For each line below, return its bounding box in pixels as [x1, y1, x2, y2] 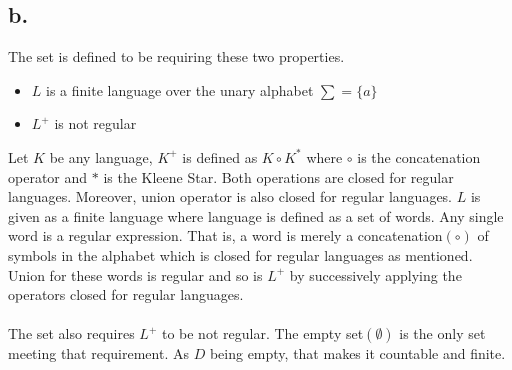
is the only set [399, 323, 486, 344]
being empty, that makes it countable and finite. [209, 343, 506, 364]
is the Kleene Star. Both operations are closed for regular [103, 166, 454, 187]
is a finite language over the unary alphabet [46, 79, 314, 100]
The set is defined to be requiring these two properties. [8, 46, 345, 67]
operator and [8, 166, 88, 187]
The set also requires [8, 323, 135, 344]
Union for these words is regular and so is [8, 264, 263, 285]
